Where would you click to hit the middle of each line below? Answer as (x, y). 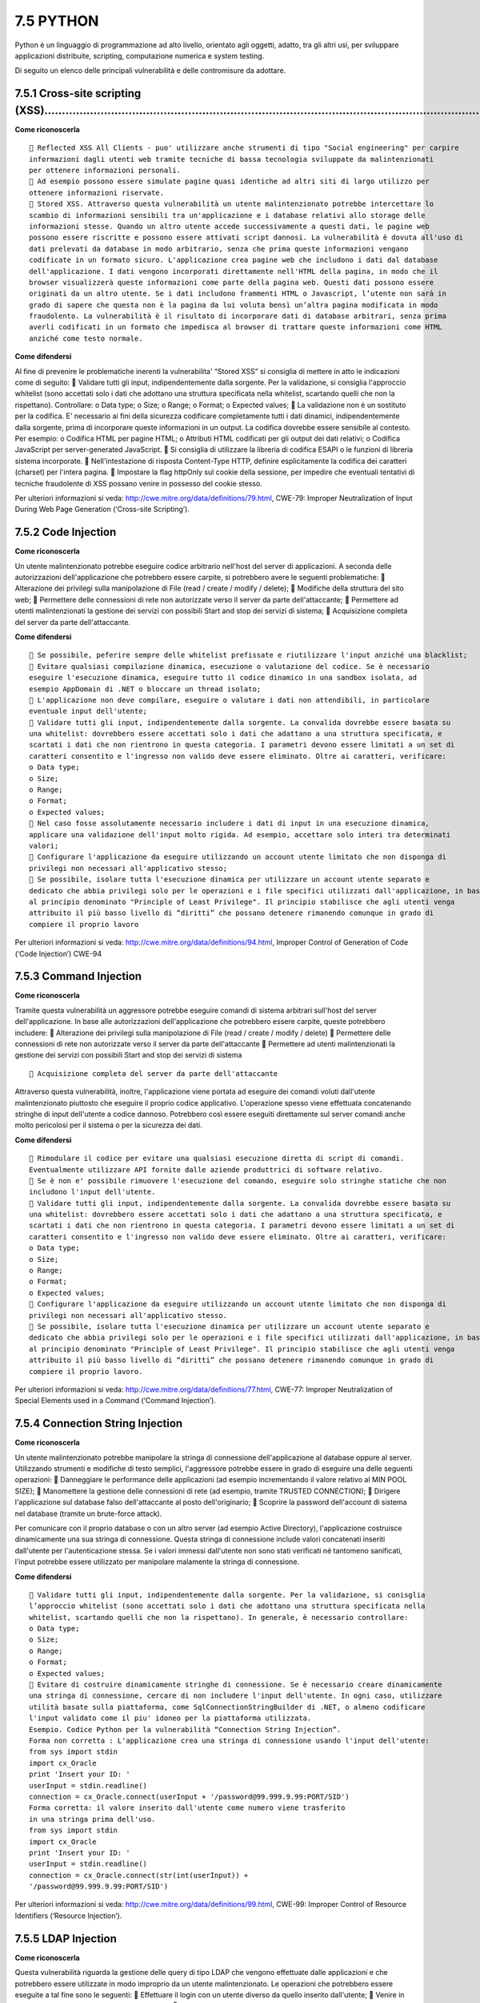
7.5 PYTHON (57, 21)
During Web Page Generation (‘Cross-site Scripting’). (102, 510)
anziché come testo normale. (86, 338)
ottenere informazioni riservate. (96, 193)
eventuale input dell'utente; (88, 711)
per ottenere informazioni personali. (105, 170)
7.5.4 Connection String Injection (99, 1423)
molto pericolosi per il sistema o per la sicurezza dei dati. (109, 1125)
